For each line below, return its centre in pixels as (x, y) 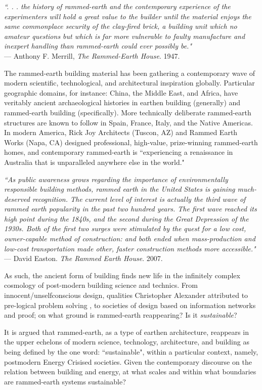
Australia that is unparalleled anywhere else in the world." (94, 162)
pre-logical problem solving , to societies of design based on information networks (130, 305)
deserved (17, 199)
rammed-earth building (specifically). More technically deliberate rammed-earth (128, 112)
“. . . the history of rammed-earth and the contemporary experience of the (117, 6)
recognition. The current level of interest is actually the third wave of (139, 199)
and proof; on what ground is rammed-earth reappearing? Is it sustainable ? (121, 315)
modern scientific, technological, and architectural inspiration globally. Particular (129, 83)
